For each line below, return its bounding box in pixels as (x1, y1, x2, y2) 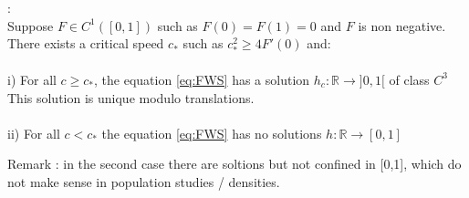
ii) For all (7, 123, 60, 142)
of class (389, 69, 430, 89)
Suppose (7, 16, 54, 35)
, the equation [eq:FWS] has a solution (94, 69, 310, 89)
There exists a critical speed (7, 34, 164, 53)
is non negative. (358, 16, 446, 35)
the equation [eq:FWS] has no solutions (101, 123, 322, 142)
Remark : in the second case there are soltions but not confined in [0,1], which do (7, 154, 462, 173)
